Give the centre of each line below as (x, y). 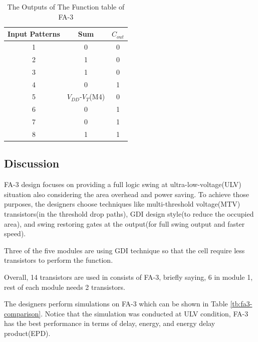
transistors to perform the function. (59, 260)
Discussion (32, 163)
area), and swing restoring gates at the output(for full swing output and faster (124, 223)
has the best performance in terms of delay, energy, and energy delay (110, 323)
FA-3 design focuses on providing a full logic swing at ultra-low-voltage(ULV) (123, 184)
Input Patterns (34, 34)
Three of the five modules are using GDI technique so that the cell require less (124, 250)
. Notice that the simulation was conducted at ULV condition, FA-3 (145, 313)
